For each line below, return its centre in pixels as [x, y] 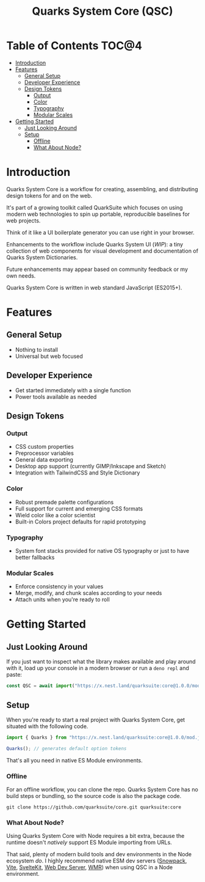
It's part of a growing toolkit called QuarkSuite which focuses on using [95, 207]
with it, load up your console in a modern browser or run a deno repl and [98, 668]
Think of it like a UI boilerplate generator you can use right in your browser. [100, 232]
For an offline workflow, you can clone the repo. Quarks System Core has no [102, 789]
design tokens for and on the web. [49, 196]
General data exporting [44, 460]
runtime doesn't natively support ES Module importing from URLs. [89, 842]
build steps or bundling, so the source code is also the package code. [94, 796]
